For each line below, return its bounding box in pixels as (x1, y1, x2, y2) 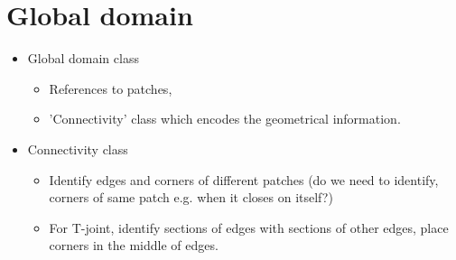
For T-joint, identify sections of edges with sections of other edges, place (49, 218, 449, 237)
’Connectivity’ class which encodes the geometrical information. (49, 109, 401, 128)
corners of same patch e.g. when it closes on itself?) (49, 188, 333, 207)
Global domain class (27, 49, 139, 68)
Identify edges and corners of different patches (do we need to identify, (49, 170, 439, 189)
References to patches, (49, 79, 172, 97)
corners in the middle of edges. (49, 236, 219, 255)
